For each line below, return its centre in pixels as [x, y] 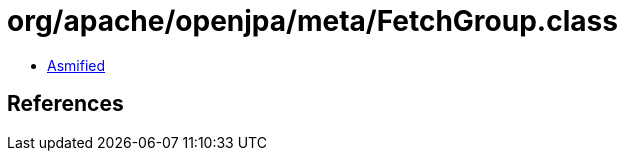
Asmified [76, 65]
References [65, 104]
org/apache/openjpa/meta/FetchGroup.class [312, 21]
